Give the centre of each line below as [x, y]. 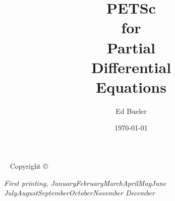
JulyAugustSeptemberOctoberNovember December [79, 193]
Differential [131, 67]
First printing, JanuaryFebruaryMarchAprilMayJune [85, 183]
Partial [131, 47]
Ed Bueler [131, 111]
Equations [131, 86]
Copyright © [29, 166]
